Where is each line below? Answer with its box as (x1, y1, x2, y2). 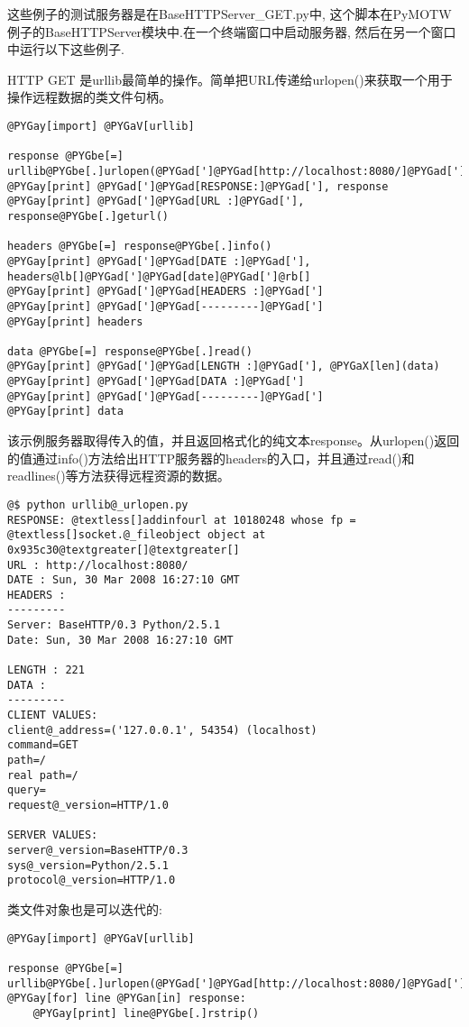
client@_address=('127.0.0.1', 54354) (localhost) (7, 723, 317, 737)
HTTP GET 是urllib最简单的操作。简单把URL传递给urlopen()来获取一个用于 (7, 69, 453, 88)
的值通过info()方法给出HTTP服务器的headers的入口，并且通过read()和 (7, 448, 415, 467)
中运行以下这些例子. (7, 40, 124, 59)
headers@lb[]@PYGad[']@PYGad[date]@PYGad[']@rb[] (7, 270, 311, 283)
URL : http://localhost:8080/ (7, 558, 189, 572)
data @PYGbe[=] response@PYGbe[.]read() (7, 344, 253, 358)
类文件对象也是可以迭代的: (7, 899, 162, 918)
